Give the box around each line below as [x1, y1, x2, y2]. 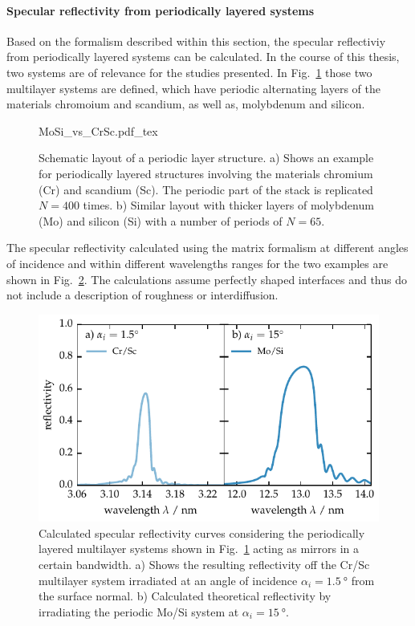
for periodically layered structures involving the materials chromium [39, 165, 373, 181]
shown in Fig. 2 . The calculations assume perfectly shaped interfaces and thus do [6, 270, 407, 287]
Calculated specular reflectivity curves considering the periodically [39, 524, 365, 541]
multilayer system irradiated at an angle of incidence [39, 571, 298, 588]
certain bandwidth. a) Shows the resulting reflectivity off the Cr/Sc [39, 556, 370, 573]
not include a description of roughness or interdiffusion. [6, 287, 279, 303]
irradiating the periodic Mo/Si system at [39, 603, 239, 620]
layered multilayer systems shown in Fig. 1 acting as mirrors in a [39, 540, 360, 557]
